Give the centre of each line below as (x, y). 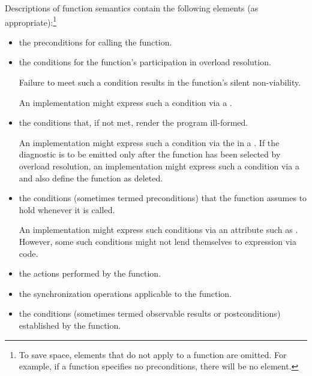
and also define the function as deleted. (91, 178)
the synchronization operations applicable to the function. (125, 293)
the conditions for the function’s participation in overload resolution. (145, 62)
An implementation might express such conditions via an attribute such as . (158, 230)
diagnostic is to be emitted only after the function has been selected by (150, 154)
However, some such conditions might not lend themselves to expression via (157, 241)
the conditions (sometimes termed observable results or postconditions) (150, 313)
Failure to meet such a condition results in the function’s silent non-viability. (160, 82)
